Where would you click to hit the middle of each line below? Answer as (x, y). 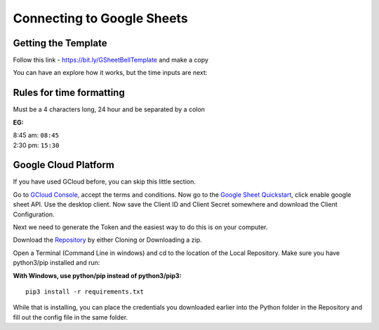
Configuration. (34, 214)
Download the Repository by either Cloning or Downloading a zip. (108, 240)
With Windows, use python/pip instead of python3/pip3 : (97, 275)
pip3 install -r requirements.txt (85, 291)
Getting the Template (60, 43)
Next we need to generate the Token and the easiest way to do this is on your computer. (140, 227)
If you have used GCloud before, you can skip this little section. (104, 181)
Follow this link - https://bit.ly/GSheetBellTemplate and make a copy (111, 60)
